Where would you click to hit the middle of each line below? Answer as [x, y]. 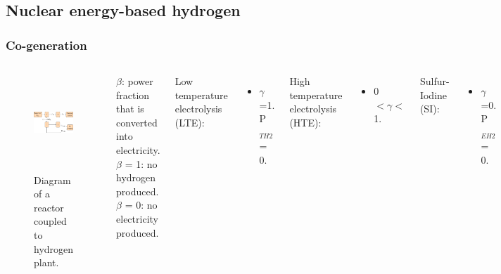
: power [137, 81]
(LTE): [190, 122]
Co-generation [46, 45]
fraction [133, 94]
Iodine [433, 94]
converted [137, 122]
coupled [50, 221]
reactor [49, 207]
